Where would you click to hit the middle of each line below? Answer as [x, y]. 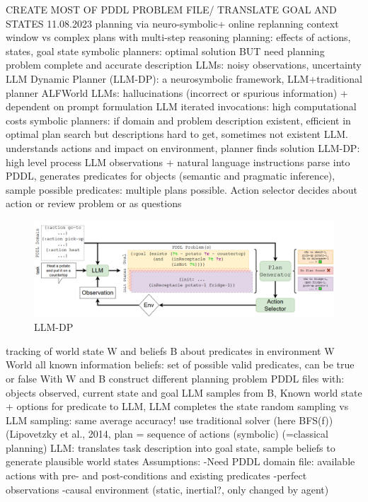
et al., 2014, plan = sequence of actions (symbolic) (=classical [194, 434]
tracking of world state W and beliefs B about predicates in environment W [170, 350]
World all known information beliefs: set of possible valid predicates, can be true [180, 364]
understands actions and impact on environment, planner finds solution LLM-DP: [183, 147]
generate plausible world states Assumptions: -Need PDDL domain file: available [180, 461]
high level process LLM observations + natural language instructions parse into [178, 162]
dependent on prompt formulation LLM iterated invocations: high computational [181, 106]
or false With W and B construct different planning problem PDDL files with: [175, 378]
